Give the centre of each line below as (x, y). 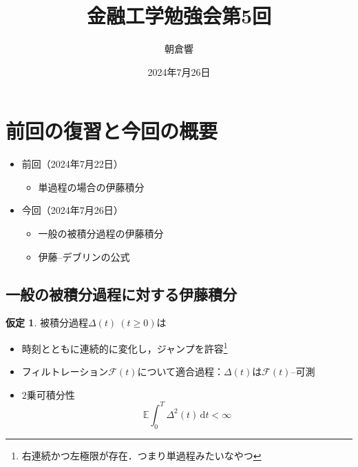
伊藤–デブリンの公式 (84, 256)
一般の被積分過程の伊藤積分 (101, 233)
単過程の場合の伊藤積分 (91, 187)
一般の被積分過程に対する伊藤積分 (121, 294)
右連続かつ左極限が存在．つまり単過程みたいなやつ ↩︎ (141, 455)
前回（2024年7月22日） (72, 164)
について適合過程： (181, 371)
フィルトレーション (65, 371)
